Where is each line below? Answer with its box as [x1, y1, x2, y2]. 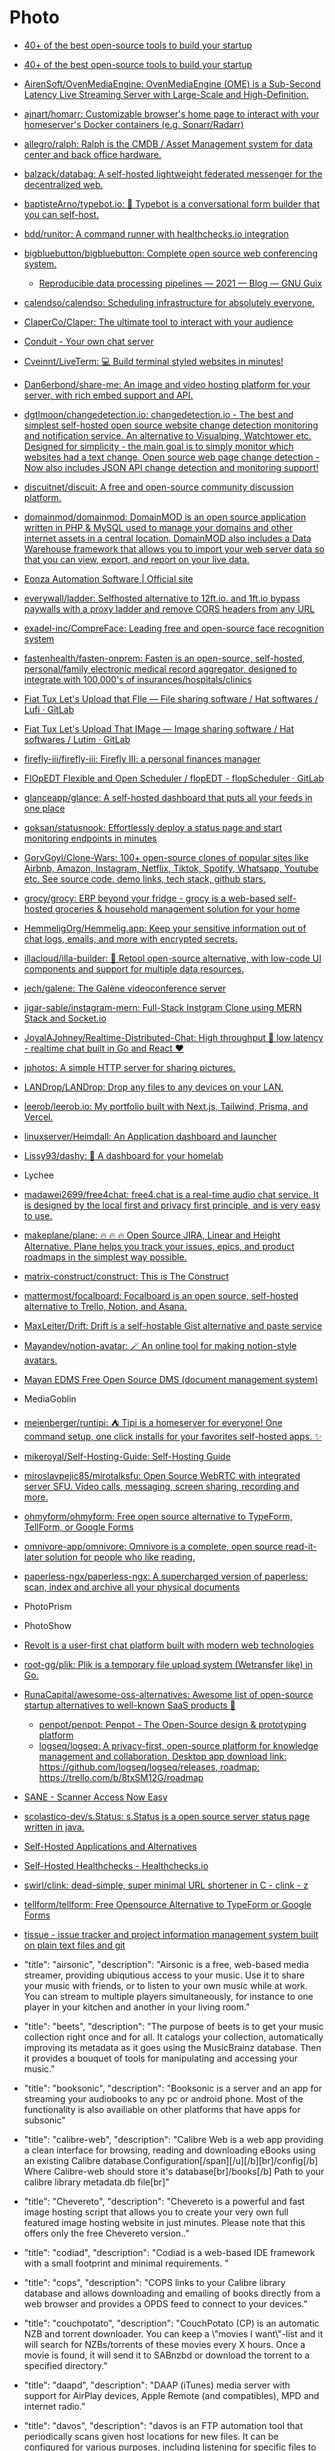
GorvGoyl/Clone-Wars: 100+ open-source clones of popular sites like [23, 851, 309, 863]
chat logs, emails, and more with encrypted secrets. [23, 932, 238, 945]
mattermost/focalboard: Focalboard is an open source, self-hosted [23, 1289, 299, 1301]
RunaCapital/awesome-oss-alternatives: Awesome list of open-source [23, 1688, 314, 1700]
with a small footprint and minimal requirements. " [23, 2257, 229, 2269]
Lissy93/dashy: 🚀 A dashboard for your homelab [23, 1149, 224, 1161]
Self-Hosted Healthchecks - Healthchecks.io [23, 1859, 209, 1871]
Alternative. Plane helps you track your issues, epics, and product [23, 1240, 295, 1252]
